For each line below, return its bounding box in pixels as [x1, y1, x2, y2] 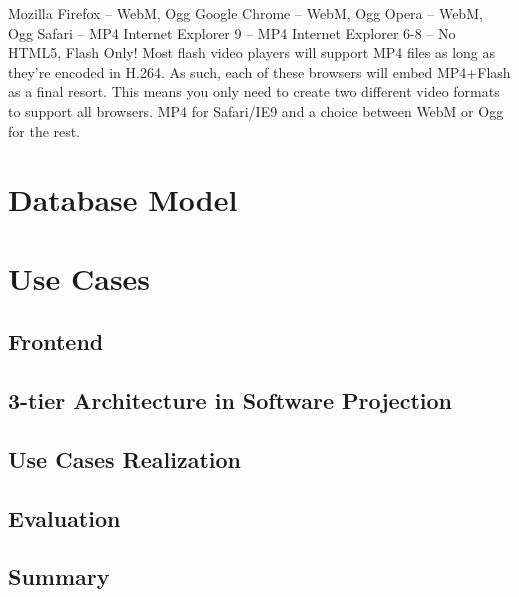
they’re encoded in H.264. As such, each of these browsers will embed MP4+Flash [8, 61, 511, 82]
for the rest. [8, 120, 81, 141]
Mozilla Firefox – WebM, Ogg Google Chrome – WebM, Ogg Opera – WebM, [8, 3, 483, 23]
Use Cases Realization [8, 443, 241, 474]
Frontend [8, 326, 104, 357]
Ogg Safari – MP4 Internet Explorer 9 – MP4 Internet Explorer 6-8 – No [8, 22, 456, 43]
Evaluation [8, 502, 121, 533]
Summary [8, 561, 110, 592]
